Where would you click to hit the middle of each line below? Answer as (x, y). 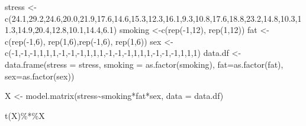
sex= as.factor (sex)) (40, 76)
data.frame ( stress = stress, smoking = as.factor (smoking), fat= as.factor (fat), (144, 64)
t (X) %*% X (25, 115)
